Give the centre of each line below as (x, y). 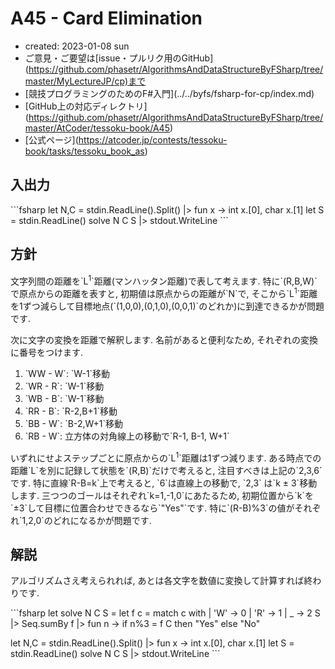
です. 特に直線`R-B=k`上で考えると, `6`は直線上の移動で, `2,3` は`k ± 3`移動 (164, 483)
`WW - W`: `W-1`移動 (67, 373)
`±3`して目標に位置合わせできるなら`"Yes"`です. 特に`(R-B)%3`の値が (152, 508)
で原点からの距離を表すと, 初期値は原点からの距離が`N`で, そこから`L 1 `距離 (164, 292)
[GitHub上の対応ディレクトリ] (86, 106)
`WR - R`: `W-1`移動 (64, 386)
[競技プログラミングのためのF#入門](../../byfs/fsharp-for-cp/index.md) (169, 93)
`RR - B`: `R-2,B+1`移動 (71, 411)
